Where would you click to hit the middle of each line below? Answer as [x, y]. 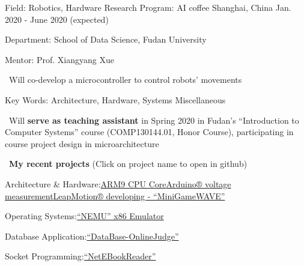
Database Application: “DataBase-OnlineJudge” [92, 236]
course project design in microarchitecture [82, 143]
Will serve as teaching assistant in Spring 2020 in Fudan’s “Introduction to [154, 120]
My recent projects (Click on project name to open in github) [128, 164]
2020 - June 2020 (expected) [57, 19]
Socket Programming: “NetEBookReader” [81, 256]
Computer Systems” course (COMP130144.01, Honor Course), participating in [149, 132]
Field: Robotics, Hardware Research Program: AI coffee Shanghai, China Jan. [148, 7]
